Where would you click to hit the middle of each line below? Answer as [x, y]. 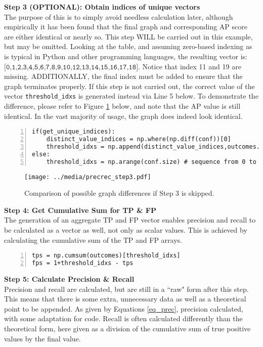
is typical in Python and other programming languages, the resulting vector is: [126, 56]
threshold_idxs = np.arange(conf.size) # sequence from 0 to [151, 162]
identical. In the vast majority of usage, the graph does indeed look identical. [123, 116]
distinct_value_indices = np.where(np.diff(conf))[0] [139, 139]
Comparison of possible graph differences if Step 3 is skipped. [119, 193]
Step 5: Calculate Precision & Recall [69, 278]
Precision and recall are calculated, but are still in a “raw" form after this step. [126, 289]
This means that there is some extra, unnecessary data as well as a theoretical [125, 299]
